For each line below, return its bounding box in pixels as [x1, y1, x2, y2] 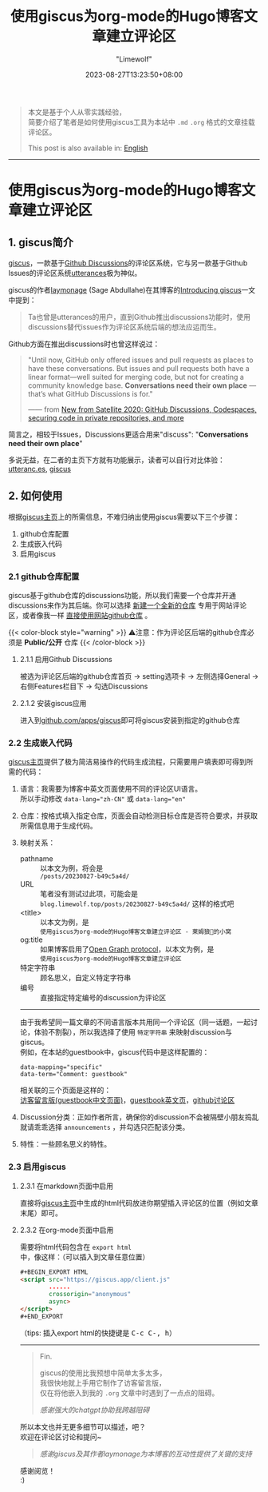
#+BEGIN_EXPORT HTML [19, 1268, 89, 1276]
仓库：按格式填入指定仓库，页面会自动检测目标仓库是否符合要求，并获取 [19, 811, 258, 820]
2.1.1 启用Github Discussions [19, 655, 113, 664]
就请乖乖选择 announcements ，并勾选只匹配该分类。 [19, 1123, 190, 1132]
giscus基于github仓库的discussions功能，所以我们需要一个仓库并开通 [8, 591, 237, 600]
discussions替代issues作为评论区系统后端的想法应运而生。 [27, 321, 221, 332]
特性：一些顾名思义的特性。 [19, 1139, 112, 1149]
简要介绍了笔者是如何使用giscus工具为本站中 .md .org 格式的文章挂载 [27, 117, 255, 126]
